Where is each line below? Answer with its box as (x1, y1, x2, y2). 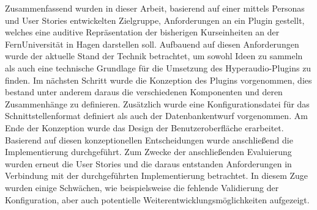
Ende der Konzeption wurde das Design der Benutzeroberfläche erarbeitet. (5, 121, 284, 134)
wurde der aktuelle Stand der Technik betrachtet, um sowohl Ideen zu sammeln (5, 49, 303, 62)
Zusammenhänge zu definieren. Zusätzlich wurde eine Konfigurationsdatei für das (5, 97, 310, 110)
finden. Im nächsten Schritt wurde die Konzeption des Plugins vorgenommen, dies (5, 73, 312, 86)
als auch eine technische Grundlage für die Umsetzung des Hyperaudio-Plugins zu (5, 61, 311, 74)
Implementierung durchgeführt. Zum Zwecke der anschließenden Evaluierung (5, 145, 292, 158)
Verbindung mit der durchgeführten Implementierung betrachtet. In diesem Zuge (5, 169, 308, 182)
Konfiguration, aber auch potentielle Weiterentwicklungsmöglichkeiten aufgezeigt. (5, 193, 310, 206)
